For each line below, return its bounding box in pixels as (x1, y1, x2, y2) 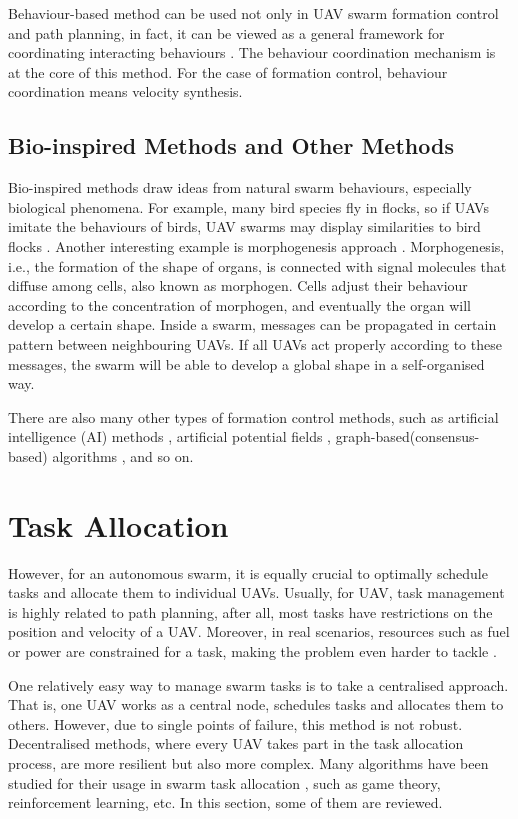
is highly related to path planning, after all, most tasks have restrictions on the (8, 601, 493, 622)
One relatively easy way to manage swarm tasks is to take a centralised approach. (8, 674, 509, 695)
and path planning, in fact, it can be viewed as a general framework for (8, 22, 445, 43)
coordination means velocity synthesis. (8, 81, 243, 102)
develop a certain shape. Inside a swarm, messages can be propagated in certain (8, 314, 497, 335)
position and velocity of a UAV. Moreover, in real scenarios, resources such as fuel (8, 621, 510, 642)
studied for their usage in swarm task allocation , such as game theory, (8, 772, 441, 793)
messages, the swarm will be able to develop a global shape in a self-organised (8, 353, 485, 374)
